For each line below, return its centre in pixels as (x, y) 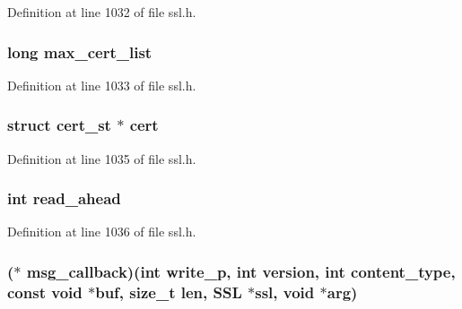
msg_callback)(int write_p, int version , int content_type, (241, 271)
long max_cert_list (80, 51)
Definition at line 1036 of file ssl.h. (102, 232)
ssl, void (285, 292)
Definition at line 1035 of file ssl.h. (102, 158)
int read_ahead (64, 198)
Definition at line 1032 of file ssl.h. (102, 12)
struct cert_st (59, 125)
